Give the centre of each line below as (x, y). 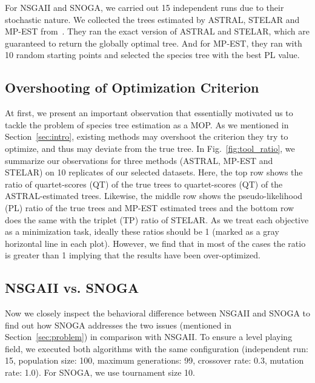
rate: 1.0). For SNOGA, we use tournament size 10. (100, 372)
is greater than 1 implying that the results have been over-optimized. (133, 255)
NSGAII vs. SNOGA (72, 288)
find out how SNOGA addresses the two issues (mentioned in (118, 325)
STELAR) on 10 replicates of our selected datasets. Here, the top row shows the (154, 172)
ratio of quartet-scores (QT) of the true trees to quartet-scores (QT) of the (144, 184)
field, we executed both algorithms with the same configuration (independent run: (157, 348)
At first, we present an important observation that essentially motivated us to (149, 113)
